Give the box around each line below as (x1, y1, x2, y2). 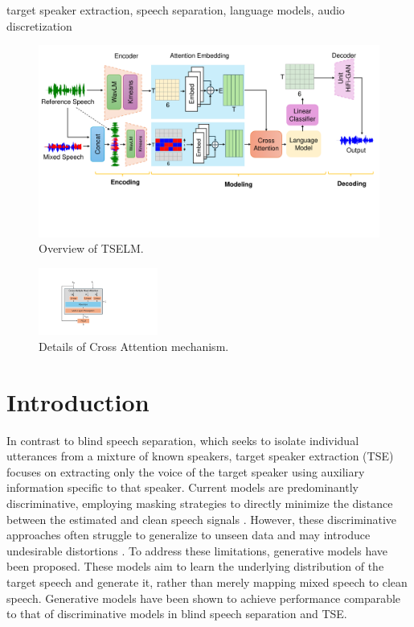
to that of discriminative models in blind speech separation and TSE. (6, 605, 347, 622)
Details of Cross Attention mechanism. (39, 337, 229, 354)
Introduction (6, 385, 150, 418)
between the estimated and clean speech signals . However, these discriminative (6, 510, 397, 527)
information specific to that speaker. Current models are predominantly (6, 479, 359, 496)
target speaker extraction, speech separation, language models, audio (6, 2, 345, 18)
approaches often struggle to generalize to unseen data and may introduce (6, 526, 371, 543)
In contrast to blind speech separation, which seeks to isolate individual (6, 431, 359, 448)
